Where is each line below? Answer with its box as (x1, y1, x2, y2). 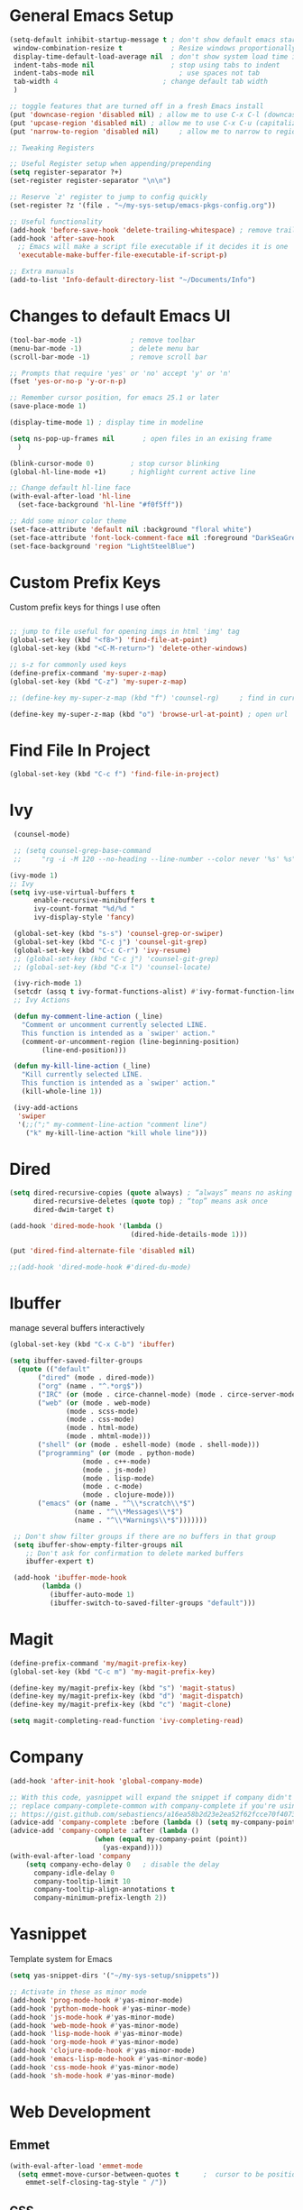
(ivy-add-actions (13, 1103, 78, 1112)
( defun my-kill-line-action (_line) (13, 1061, 151, 1071)
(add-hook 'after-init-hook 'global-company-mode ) (9, 1776, 204, 1785)
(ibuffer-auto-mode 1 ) (49, 1591, 135, 1600)
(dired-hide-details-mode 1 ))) (130, 1230, 248, 1239)
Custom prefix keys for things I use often (9, 601, 161, 613)
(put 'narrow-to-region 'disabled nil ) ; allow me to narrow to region (9, 127, 300, 136)
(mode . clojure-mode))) (81, 1490, 176, 1499)
